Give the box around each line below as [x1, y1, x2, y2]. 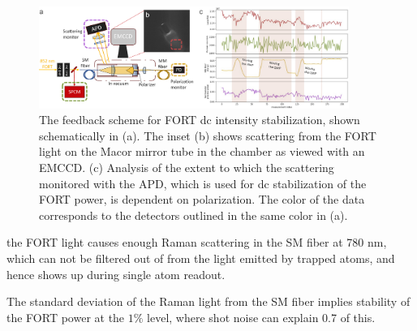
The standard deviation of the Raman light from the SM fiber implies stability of [6, 293, 411, 310]
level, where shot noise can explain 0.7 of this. [147, 308, 376, 325]
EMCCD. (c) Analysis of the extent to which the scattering [39, 158, 334, 175]
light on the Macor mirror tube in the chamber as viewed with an [39, 143, 365, 160]
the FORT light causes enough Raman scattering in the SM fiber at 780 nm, [6, 234, 387, 251]
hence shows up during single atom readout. [6, 265, 226, 282]
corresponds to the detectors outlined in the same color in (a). [39, 206, 348, 223]
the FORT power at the [6, 308, 125, 325]
